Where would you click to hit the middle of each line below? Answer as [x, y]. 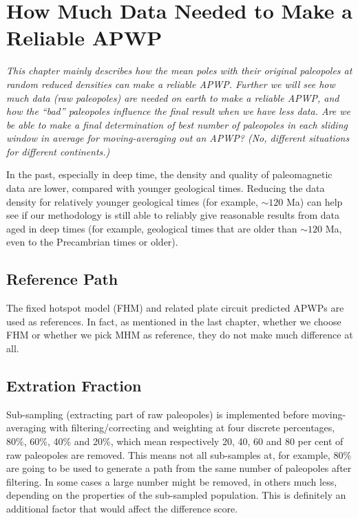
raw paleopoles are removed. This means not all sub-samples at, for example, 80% [179, 454]
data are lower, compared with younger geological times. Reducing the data [166, 188]
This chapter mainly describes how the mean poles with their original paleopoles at [179, 71]
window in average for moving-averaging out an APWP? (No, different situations [178, 138]
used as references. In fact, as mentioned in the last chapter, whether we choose [174, 321]
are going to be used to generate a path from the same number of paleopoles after [179, 468]
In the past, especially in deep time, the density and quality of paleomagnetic [169, 174]
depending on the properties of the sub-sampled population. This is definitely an [176, 495]
